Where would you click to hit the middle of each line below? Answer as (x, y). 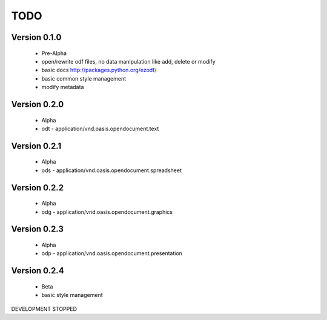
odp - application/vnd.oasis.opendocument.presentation (112, 253)
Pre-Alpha (54, 53)
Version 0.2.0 (38, 104)
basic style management (72, 295)
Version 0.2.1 (36, 146)
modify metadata (63, 87)
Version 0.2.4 (38, 271)
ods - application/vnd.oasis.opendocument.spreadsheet (111, 170)
